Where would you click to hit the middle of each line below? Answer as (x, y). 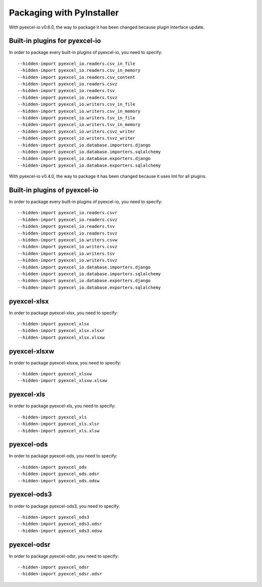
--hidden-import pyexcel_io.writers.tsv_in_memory (79, 125)
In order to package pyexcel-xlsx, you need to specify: (64, 313)
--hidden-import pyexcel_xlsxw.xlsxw (63, 381)
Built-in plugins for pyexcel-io (55, 41)
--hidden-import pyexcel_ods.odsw (58, 481)
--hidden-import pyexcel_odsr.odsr (60, 574)
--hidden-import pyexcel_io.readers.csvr (67, 213)
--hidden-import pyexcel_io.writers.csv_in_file (76, 104)
